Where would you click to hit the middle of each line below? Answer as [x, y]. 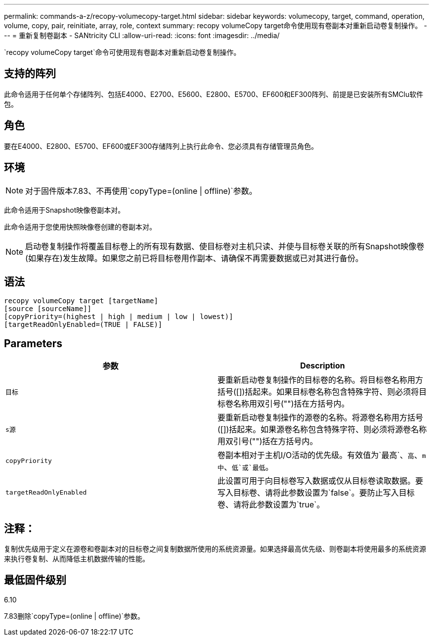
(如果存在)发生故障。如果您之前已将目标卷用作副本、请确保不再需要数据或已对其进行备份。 [194, 258]
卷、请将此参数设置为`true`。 [271, 505]
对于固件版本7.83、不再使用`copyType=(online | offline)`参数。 [141, 191]
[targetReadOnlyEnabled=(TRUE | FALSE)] [83, 325]
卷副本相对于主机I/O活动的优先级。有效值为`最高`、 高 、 [320, 455]
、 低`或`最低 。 [249, 467]
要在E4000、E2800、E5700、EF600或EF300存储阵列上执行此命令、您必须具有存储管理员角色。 [161, 146]
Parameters [33, 343]
